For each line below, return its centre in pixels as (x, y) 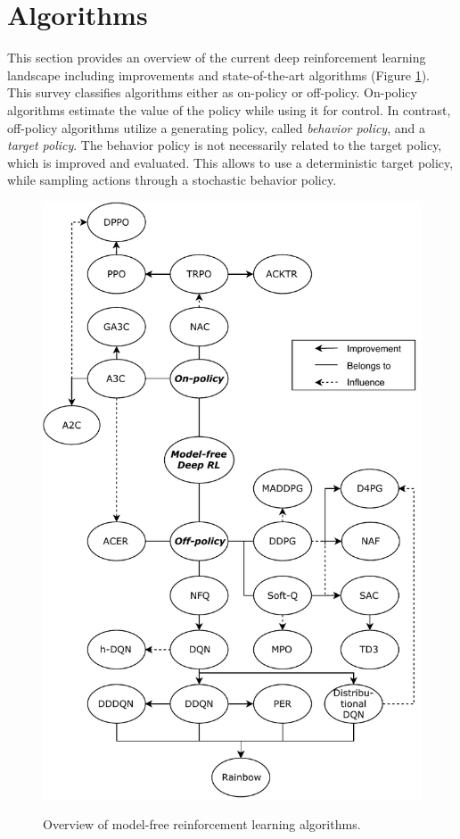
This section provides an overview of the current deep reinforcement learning (217, 58)
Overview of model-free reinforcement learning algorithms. (202, 824)
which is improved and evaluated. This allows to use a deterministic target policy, (230, 162)
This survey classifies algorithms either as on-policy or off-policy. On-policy (212, 92)
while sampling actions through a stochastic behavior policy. (172, 180)
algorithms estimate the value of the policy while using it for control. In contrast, (229, 109)
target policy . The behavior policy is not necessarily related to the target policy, (225, 145)
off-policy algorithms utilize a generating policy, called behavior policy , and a (216, 127)
